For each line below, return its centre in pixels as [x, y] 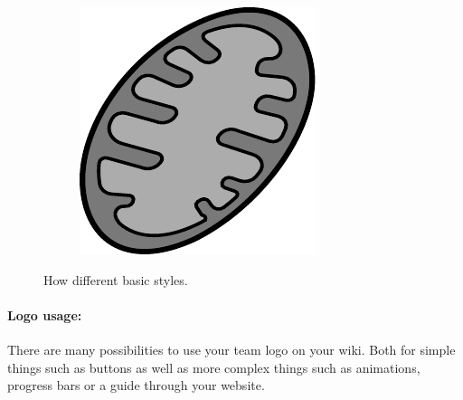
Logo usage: [45, 314]
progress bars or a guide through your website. [136, 385]
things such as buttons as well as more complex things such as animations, [214, 367]
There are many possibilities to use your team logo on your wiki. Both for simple [231, 349]
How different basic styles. [116, 279]
